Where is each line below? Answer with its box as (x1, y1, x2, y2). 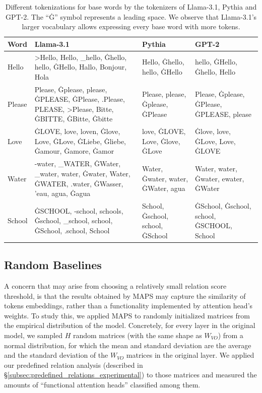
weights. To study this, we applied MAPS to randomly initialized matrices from (4, 310, 250, 320)
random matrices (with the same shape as (73, 330, 202, 340)
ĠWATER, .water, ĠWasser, (34, 178, 123, 188)
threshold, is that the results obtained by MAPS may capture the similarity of (4, 290, 246, 301)
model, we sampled (4, 330, 62, 340)
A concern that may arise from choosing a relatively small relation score (4, 281, 227, 291)
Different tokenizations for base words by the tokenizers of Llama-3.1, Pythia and (5, 2, 257, 12)
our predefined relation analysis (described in (4, 359, 143, 370)
